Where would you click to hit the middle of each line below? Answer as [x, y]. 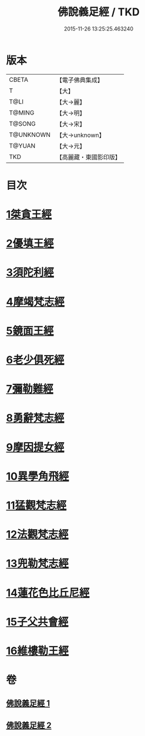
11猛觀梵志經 [36, 505]
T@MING [22, 112]
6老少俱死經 [35, 360]
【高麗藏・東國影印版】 [89, 157]
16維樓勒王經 [38, 651]
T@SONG [23, 123]
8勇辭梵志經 [35, 418]
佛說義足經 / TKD [99, 12]
